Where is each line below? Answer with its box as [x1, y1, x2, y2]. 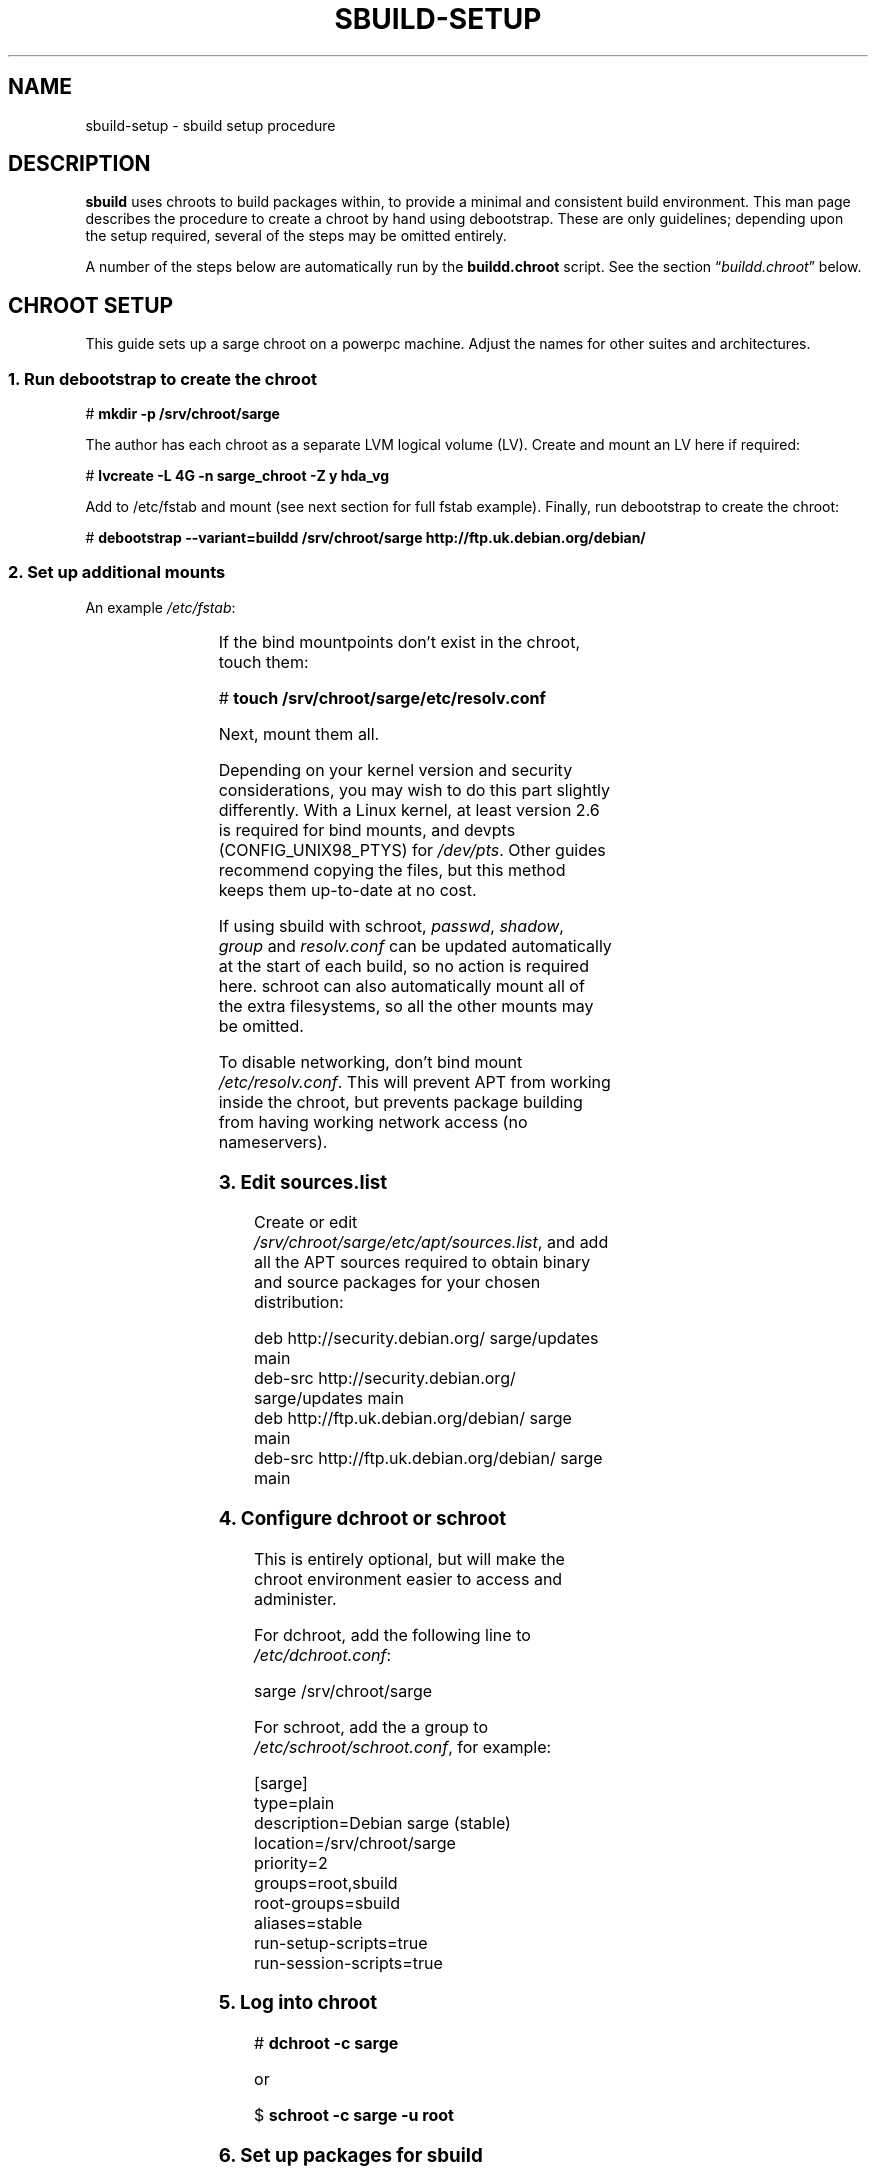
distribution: [254, 1292, 344, 1313]
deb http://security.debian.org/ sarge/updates [254, 1328, 599, 1349]
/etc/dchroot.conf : [254, 1644, 392, 1665]
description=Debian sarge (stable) [254, 1812, 511, 1833]
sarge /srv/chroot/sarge [254, 1680, 433, 1701]
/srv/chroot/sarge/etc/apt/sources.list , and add [254, 1232, 609, 1253]
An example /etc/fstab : [85, 598, 236, 616]
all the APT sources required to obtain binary [254, 1252, 591, 1273]
